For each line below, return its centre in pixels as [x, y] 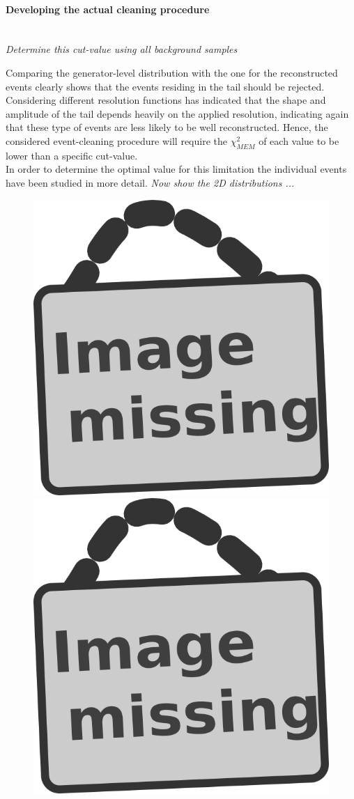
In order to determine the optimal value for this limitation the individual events [176, 169]
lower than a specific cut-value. [72, 155]
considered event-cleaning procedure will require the [116, 140]
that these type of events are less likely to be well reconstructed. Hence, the [167, 127]
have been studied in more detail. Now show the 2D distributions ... [150, 182]
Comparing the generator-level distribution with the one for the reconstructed [172, 72]
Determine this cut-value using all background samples [122, 49]
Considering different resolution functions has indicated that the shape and [166, 100]
